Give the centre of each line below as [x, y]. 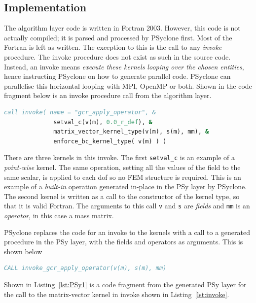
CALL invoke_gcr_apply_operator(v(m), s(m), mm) [85, 268]
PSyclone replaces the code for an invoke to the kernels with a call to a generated [127, 232]
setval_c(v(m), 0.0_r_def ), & [103, 122]
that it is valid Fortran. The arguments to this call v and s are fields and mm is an [127, 206]
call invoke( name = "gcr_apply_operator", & [80, 112]
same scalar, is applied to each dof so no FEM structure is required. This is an [123, 177]
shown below [23, 251]
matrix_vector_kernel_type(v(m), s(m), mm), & [131, 132]
